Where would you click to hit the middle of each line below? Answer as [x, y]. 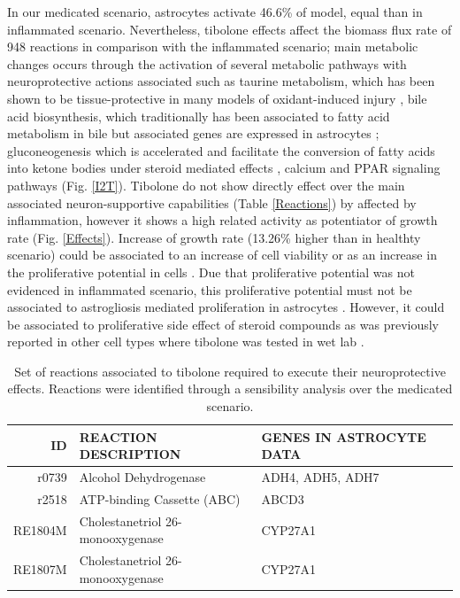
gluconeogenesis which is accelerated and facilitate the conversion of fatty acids [221, 150]
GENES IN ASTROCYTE [344, 436]
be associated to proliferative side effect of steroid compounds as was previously [223, 324]
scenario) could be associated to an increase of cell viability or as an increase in [222, 255]
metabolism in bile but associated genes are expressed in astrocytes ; [193, 133]
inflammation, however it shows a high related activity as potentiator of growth [222, 220]
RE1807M [40, 569]
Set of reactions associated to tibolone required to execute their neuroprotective [230, 371]
